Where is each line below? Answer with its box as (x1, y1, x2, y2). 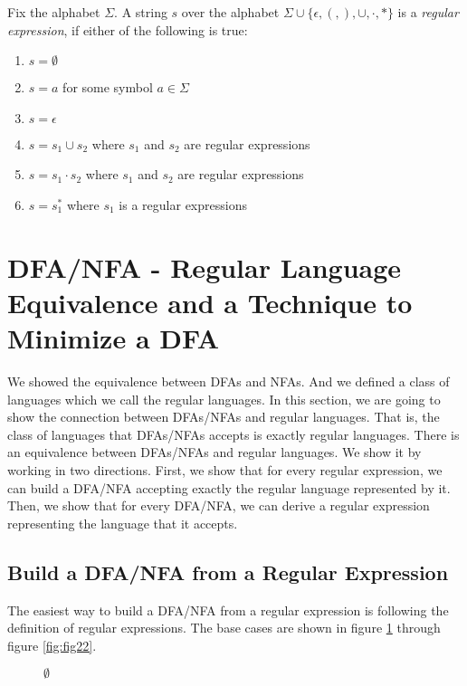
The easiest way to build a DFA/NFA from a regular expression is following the (7, 600, 449, 619)
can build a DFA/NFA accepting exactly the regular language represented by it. (7, 478, 451, 497)
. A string (114, 3, 167, 21)
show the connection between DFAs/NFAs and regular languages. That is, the (7, 407, 440, 426)
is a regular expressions (119, 195, 247, 214)
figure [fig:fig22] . (7, 635, 97, 654)
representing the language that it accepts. (7, 513, 238, 532)
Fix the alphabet (7, 3, 100, 21)
